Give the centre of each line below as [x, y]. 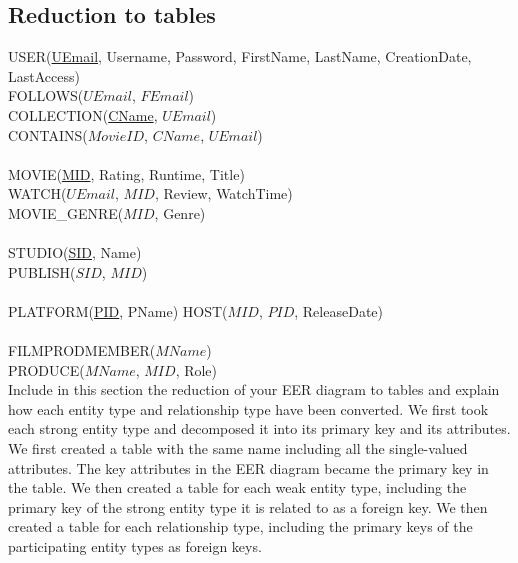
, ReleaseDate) [338, 310]
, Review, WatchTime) [223, 193]
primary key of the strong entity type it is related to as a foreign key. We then [248, 506]
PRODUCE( [46, 369]
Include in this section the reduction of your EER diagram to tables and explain [254, 389]
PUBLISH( [42, 271]
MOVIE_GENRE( [66, 212]
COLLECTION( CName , [83, 114]
